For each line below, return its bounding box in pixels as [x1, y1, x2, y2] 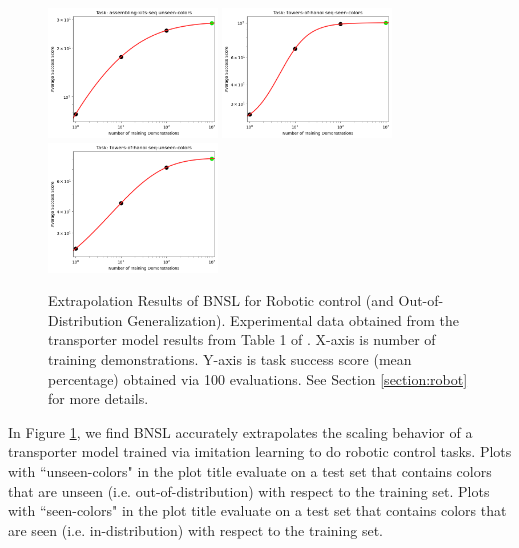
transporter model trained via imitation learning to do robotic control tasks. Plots [8, 441, 512, 462]
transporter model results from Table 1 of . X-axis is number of [48, 329, 436, 350]
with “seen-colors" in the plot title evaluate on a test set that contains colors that [8, 500, 507, 521]
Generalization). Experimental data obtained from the [127, 309, 460, 330]
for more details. [48, 388, 149, 409]
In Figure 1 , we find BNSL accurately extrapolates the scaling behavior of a [8, 421, 473, 442]
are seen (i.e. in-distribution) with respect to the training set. [8, 519, 383, 540]
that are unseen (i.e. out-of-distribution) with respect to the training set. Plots [8, 480, 490, 501]
